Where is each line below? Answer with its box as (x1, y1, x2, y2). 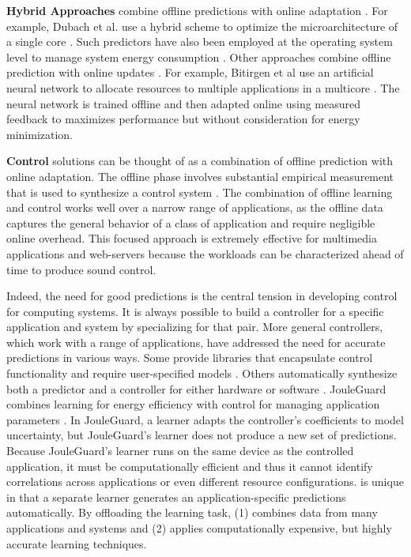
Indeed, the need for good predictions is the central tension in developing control (6, 288, 398, 304)
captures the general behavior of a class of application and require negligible (6, 214, 375, 231)
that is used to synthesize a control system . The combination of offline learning (6, 183, 393, 200)
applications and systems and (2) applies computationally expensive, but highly (6, 520, 392, 536)
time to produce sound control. (6, 261, 156, 277)
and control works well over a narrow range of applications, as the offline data (6, 199, 383, 216)
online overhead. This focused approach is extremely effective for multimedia (6, 230, 377, 247)
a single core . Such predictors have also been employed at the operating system (6, 33, 393, 50)
